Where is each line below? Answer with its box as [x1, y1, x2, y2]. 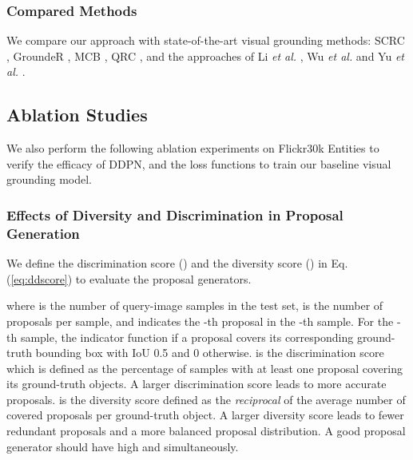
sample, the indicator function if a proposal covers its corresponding [20, 328, 354, 345]
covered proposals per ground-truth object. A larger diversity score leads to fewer [6, 406, 404, 423]
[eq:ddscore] [10, 270, 68, 287]
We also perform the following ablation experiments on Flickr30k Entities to [6, 140, 379, 157]
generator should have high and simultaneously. [6, 438, 239, 454]
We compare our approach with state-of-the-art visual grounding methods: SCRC [6, 32, 405, 49]
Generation [6, 223, 80, 243]
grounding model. [6, 171, 93, 188]
